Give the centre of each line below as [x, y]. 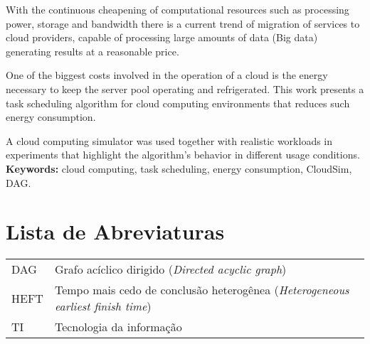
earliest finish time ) [103, 306]
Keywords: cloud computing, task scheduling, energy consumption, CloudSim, [179, 168]
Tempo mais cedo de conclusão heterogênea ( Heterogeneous [202, 290]
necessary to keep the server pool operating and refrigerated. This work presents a [185, 88]
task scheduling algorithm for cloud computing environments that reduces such [178, 103]
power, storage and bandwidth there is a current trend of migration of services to [183, 23]
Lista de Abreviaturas [115, 231]
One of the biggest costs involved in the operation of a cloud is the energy [167, 75]
